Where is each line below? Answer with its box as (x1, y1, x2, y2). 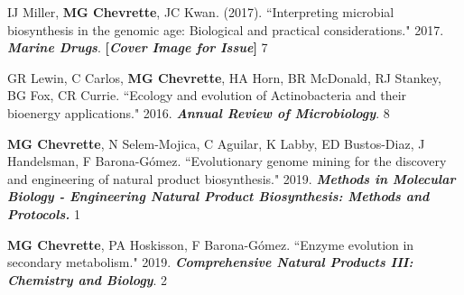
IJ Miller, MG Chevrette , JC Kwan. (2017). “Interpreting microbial (7, 3, 394, 21)
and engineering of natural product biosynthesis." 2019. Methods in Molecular (7, 169, 456, 188)
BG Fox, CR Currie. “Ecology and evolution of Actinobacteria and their (7, 86, 407, 105)
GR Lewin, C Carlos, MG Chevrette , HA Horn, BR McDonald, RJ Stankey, (7, 68, 441, 87)
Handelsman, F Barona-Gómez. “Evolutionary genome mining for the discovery (7, 152, 447, 171)
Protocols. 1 (7, 204, 80, 223)
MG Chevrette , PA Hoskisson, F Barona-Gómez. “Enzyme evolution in (7, 235, 414, 254)
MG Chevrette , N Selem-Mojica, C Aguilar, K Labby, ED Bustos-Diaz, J (7, 134, 425, 152)
